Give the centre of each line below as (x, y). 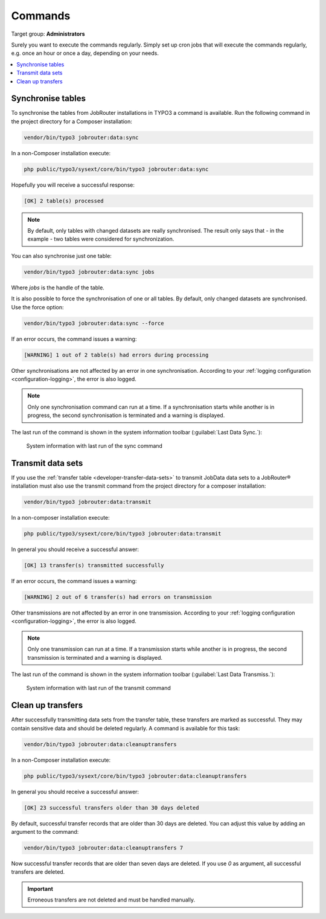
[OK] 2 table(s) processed (64, 201)
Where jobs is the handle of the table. (58, 288)
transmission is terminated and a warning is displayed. (95, 657)
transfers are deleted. (38, 872)
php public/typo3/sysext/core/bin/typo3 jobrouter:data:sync (116, 169)
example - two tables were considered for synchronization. (101, 239)
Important (40, 889)
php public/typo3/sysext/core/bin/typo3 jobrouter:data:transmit (123, 534)
